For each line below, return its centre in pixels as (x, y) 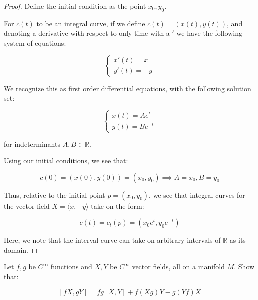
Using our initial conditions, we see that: (66, 161)
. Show (244, 266)
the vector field (27, 206)
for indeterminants (32, 144)
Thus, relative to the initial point (55, 195)
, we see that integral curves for (197, 195)
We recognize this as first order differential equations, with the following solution (128, 88)
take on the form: (118, 206)
